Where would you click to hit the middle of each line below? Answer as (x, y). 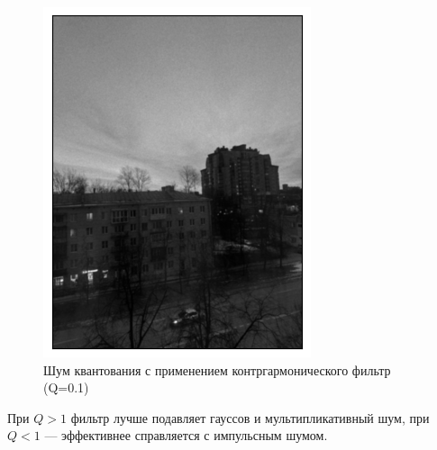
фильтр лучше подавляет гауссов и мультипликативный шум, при (250, 417)
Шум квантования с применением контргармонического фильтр (217, 369)
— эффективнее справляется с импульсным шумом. (186, 435)
